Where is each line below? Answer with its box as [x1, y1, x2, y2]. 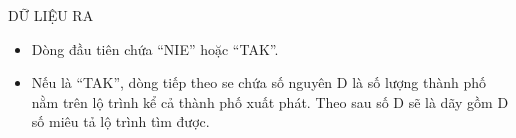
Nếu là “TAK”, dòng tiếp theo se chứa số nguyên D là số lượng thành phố [31, 72, 487, 93]
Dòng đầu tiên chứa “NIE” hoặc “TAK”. [31, 38, 279, 59]
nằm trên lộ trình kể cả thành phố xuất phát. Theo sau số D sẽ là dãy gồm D [31, 91, 509, 112]
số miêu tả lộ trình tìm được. [31, 111, 210, 132]
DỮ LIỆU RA [8, 5, 94, 25]
